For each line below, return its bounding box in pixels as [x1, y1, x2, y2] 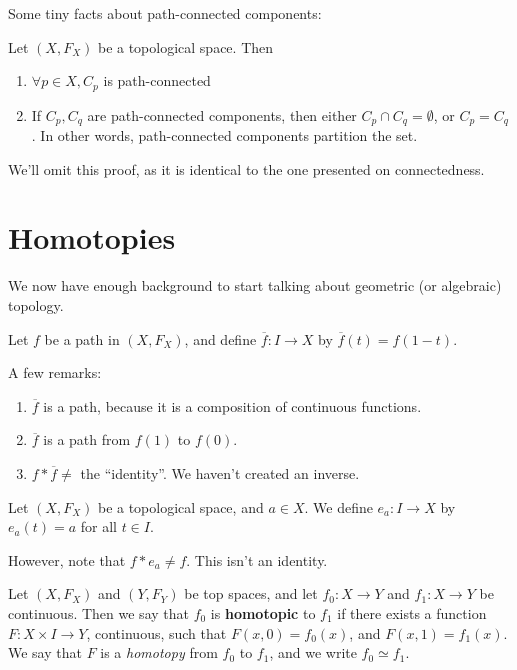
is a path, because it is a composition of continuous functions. [43, 395, 422, 416]
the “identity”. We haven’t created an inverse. [80, 462, 360, 483]
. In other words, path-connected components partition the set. [31, 125, 418, 146]
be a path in [44, 328, 120, 349]
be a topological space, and [97, 496, 264, 517]
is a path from [43, 429, 131, 450]
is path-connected [103, 70, 211, 91]
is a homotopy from [100, 642, 218, 663]
